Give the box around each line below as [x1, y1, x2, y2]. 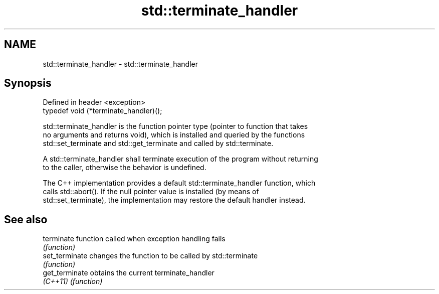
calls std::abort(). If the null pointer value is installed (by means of [43, 187, 259, 196]
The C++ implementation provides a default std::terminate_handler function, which [43, 179, 316, 188]
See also [4, 213, 48, 226]
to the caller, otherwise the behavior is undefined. [43, 163, 206, 172]
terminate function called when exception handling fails [43, 234, 226, 243]
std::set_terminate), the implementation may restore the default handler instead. [43, 196, 306, 205]
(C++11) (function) [43, 277, 103, 286]
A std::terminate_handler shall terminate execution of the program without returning [43, 155, 318, 164]
